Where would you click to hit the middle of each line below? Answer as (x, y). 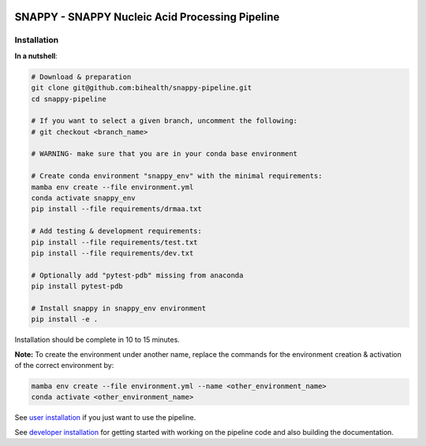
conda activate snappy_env (83, 198)
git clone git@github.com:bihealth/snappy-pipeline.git (142, 88)
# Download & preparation (81, 76)
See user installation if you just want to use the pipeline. (105, 418)
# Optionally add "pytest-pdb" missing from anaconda (137, 275)
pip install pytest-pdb (77, 286)
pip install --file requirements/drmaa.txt (117, 209)
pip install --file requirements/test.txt (114, 242)
